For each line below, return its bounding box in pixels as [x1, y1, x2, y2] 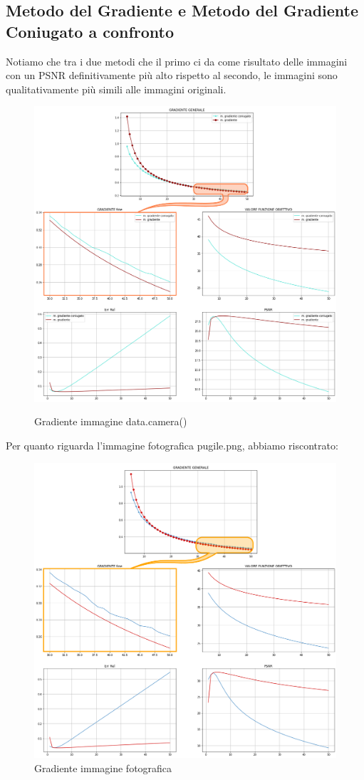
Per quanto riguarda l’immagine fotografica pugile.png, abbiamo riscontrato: [6, 438, 338, 453]
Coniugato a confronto [6, 20, 174, 42]
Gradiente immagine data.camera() [34, 414, 187, 429]
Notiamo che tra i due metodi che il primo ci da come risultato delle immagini [6, 53, 348, 68]
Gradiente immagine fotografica [34, 760, 172, 775]
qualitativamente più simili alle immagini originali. [6, 81, 227, 96]
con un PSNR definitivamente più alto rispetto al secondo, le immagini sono [6, 68, 338, 83]
